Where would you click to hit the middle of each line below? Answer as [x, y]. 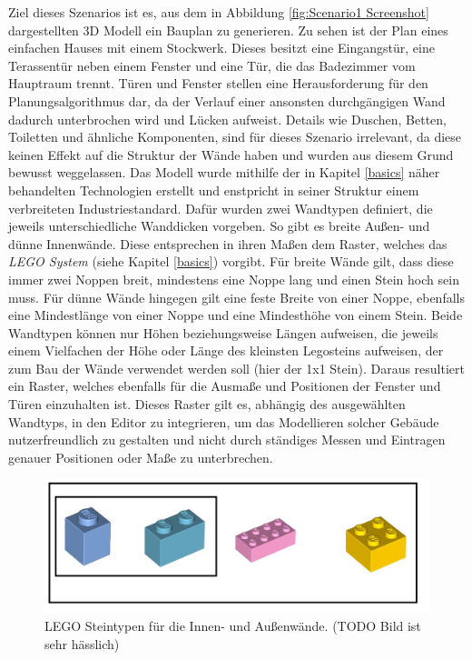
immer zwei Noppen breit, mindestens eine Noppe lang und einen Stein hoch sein [234, 279]
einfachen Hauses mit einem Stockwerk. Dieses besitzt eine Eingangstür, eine [221, 48]
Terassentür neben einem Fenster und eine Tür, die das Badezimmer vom [212, 65]
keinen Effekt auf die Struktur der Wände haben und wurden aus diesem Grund [231, 154]
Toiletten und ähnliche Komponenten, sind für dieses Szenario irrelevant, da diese [235, 137]
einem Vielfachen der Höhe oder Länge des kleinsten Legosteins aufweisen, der [226, 350]
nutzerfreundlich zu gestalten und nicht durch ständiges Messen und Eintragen [227, 440]
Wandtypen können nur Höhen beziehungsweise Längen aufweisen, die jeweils [223, 332]
